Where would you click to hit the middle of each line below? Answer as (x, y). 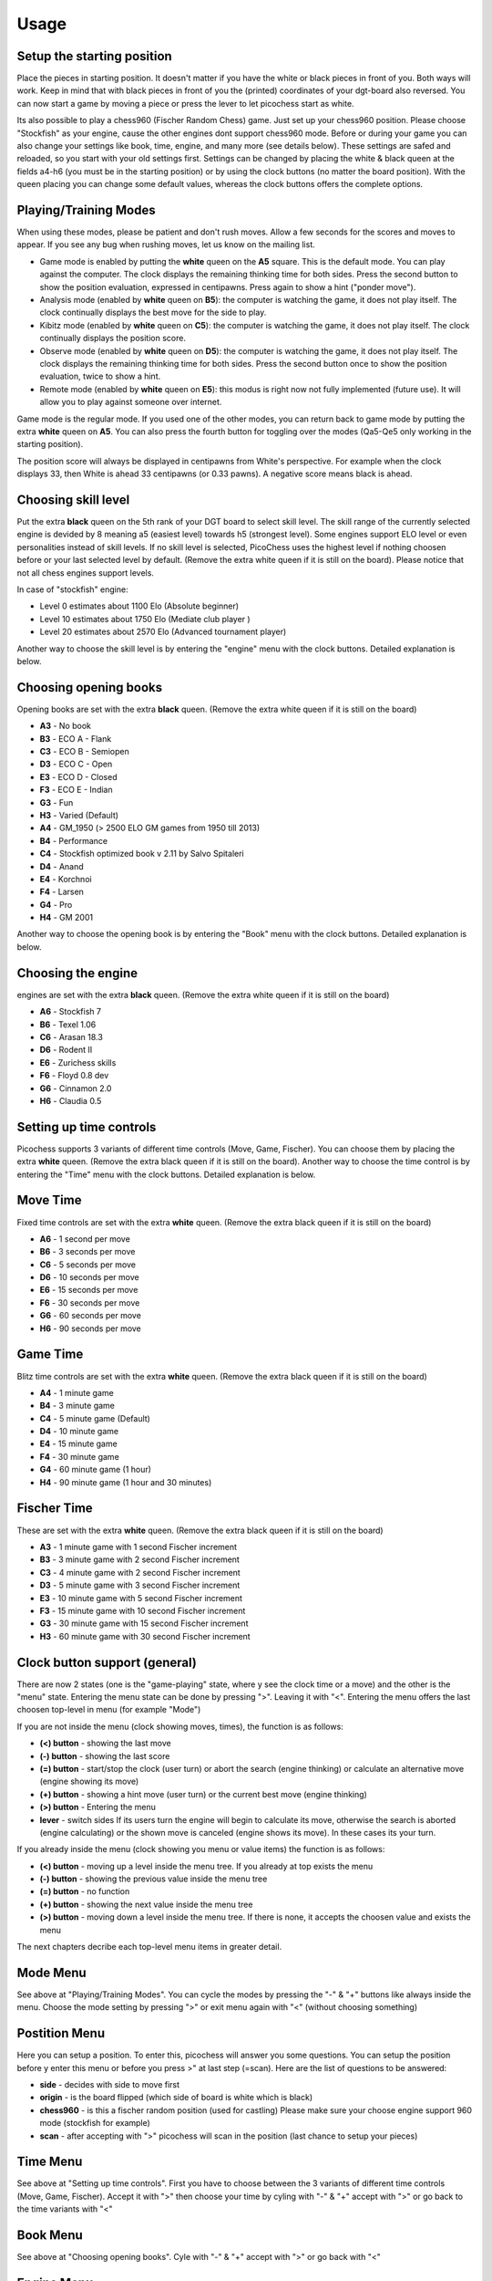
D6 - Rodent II (66, 1050)
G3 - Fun (56, 802)
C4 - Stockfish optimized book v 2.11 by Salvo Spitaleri (142, 854)
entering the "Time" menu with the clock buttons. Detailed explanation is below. (166, 1174)
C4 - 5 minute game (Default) (95, 1418)
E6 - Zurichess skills (78, 1062)
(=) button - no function (85, 1891)
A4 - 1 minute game (77, 1392)
